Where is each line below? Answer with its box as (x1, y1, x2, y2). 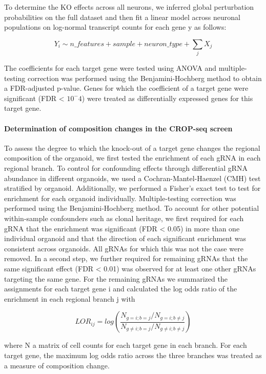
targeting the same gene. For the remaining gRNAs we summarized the (4, 273, 228, 284)
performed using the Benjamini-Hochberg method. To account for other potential (4, 203, 259, 213)
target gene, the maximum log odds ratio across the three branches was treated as (4, 349, 262, 360)
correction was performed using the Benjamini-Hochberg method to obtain (27, 72, 262, 83)
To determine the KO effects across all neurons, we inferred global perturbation (4, 2, 254, 12)
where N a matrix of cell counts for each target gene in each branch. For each (4, 340, 247, 350)
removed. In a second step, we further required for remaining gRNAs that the (4, 253, 248, 264)
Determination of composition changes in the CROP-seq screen (4, 123, 233, 133)
